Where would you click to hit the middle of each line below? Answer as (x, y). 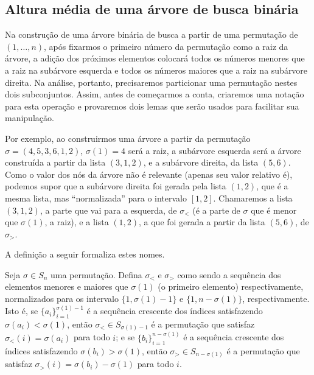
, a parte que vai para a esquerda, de (108, 210)
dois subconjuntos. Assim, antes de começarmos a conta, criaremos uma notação (155, 94)
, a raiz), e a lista (77, 222)
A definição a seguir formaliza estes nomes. (85, 254)
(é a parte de (216, 210)
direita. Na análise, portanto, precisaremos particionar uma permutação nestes (151, 82)
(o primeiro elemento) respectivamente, (231, 286)
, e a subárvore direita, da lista (201, 162)
